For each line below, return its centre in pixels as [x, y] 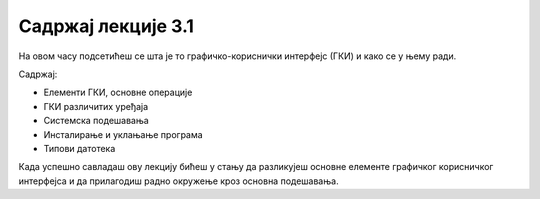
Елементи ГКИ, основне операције [118, 92]
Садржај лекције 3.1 [106, 26]
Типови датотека [79, 148]
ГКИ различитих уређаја [96, 106]
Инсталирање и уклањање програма [123, 134]
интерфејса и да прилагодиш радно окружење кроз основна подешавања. [178, 181]
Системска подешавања [96, 121]
